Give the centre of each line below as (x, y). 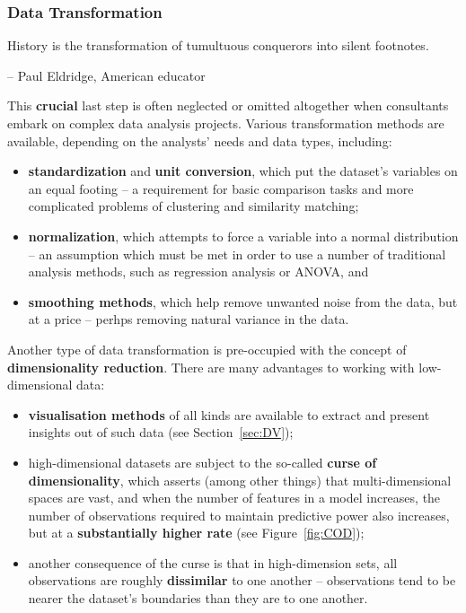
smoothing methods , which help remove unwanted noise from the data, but (243, 301)
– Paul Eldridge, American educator (106, 75)
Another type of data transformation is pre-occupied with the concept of (207, 349)
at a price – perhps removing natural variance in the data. (189, 319)
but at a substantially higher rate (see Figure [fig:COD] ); (196, 533)
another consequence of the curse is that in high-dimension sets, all (213, 562)
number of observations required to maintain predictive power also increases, (239, 515)
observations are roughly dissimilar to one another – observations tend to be (242, 580)
